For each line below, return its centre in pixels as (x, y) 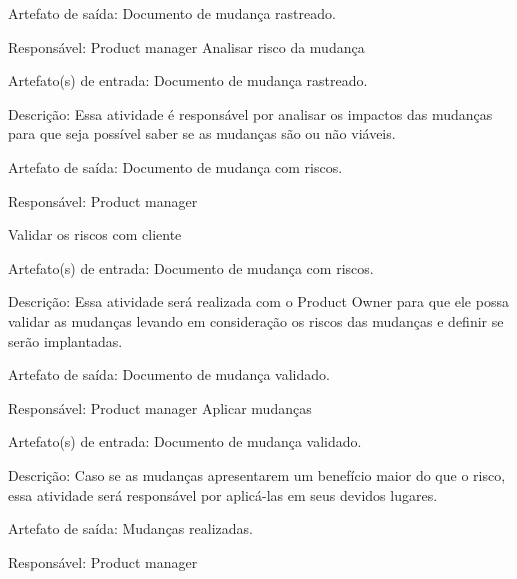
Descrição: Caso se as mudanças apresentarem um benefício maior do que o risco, (257, 474)
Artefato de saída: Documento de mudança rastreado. (172, 13)
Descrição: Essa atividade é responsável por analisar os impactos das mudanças (250, 113)
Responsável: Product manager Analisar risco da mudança (186, 46)
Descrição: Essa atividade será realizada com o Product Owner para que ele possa (258, 301)
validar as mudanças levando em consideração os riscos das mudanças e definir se (256, 320)
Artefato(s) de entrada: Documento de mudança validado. (185, 441)
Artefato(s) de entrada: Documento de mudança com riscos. (191, 267)
